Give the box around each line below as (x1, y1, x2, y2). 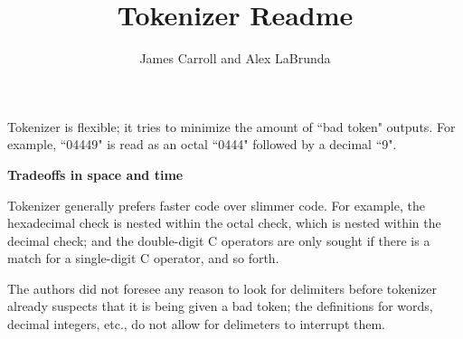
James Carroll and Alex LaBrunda (139, 49, 331, 68)
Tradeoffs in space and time (7, 165, 184, 184)
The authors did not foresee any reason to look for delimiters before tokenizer (7, 278, 438, 297)
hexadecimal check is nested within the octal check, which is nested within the (7, 213, 441, 232)
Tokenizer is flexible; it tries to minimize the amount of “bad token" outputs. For (7, 117, 456, 136)
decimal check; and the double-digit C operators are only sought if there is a (7, 231, 430, 250)
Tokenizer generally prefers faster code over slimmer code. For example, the (7, 195, 425, 214)
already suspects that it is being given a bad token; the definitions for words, (7, 297, 433, 315)
